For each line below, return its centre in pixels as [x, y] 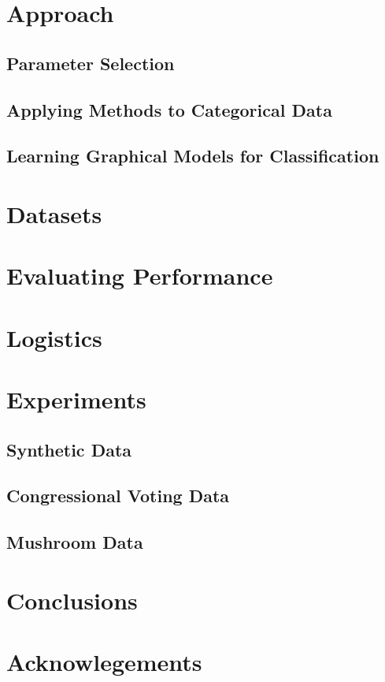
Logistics [54, 337]
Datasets [54, 213]
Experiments [76, 399]
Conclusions [72, 600]
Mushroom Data [75, 542]
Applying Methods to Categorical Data [169, 109]
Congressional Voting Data [118, 496]
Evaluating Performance [140, 276]
